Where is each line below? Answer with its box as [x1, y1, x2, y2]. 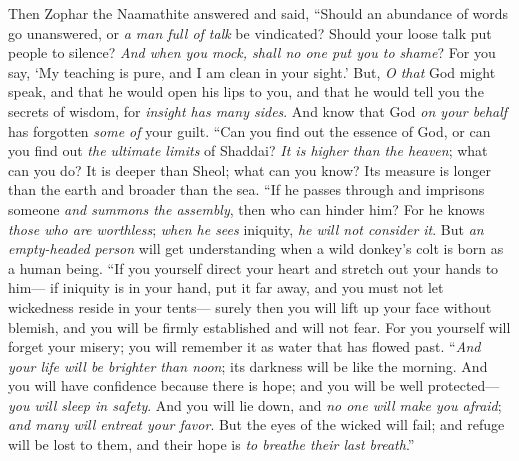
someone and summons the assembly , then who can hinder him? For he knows [8, 198, 485, 219]
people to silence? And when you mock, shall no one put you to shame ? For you [8, 42, 496, 63]
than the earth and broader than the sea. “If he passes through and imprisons [8, 179, 485, 200]
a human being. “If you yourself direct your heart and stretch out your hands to [8, 257, 499, 278]
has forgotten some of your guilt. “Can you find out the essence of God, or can [8, 120, 491, 141]
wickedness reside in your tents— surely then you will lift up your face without [8, 296, 492, 317]
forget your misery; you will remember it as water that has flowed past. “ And [8, 336, 481, 357]
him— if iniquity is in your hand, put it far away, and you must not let [8, 277, 444, 298]
